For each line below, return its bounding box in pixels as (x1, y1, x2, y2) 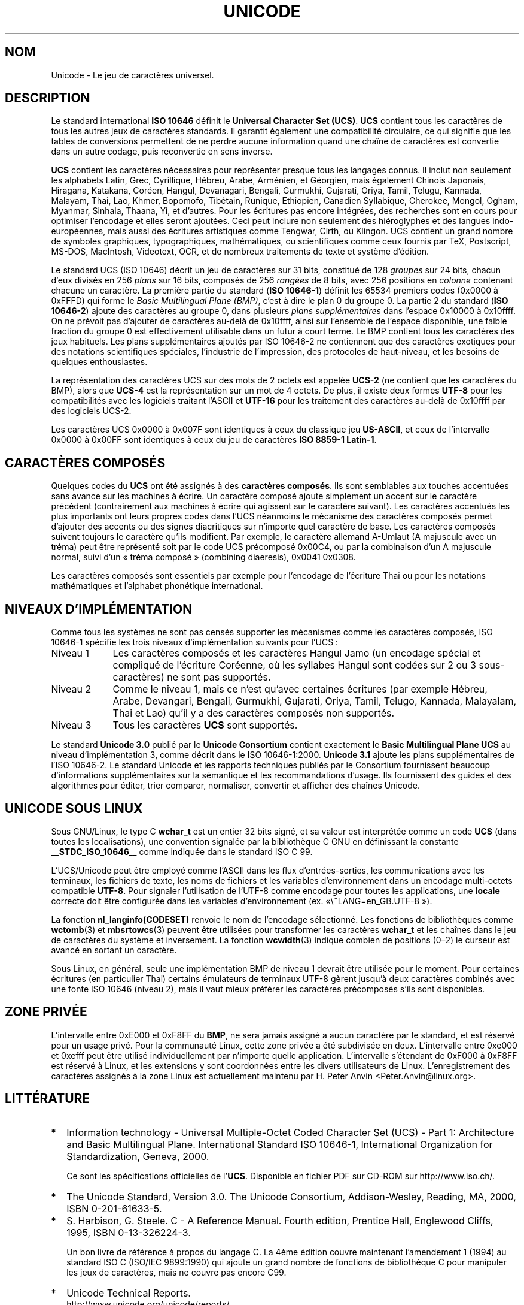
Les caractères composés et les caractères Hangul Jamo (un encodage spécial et (112, 647, 481, 660)
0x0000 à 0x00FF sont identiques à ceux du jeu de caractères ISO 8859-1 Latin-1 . (51, 434, 377, 445)
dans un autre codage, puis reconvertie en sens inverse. (51, 146, 273, 157)
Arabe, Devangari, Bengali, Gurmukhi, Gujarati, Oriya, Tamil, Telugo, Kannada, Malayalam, (112, 695, 517, 708)
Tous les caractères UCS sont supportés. (112, 719, 298, 732)
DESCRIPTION (5, 90, 90, 106)
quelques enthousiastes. (51, 357, 148, 367)
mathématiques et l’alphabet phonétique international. (51, 581, 263, 591)
